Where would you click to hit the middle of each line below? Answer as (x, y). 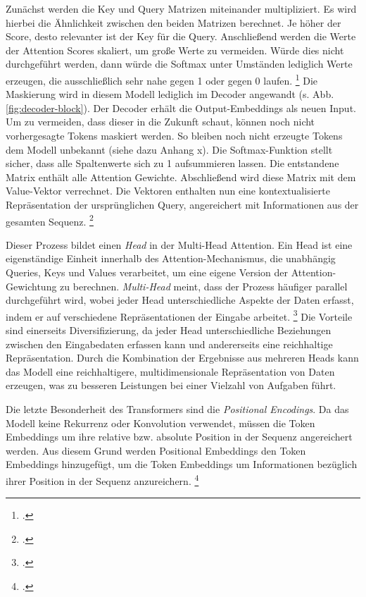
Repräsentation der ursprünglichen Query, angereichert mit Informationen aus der (182, 204)
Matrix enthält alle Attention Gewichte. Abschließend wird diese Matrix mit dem (181, 177)
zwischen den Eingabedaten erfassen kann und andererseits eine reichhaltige (169, 344)
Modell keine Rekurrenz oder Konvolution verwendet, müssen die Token (160, 423)
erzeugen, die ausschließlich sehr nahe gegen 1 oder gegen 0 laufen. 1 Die (162, 79)
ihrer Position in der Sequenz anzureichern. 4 (102, 479)
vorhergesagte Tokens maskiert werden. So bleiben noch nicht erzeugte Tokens (174, 135)
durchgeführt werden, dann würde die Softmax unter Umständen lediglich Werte (179, 64)
